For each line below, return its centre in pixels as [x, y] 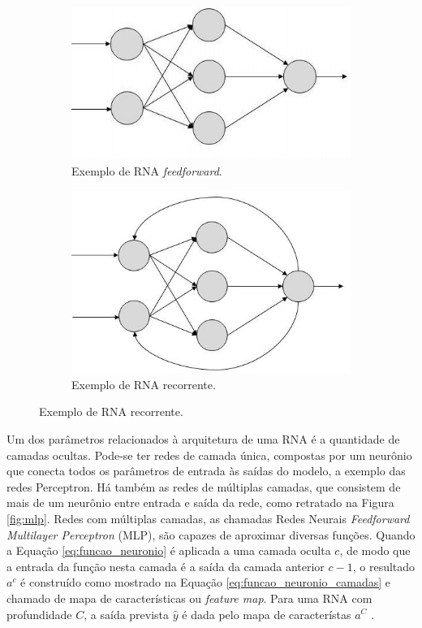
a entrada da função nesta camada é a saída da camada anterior [166, 566]
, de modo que [375, 550]
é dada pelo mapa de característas [267, 614]
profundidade [39, 614]
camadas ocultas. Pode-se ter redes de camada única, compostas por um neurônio [209, 455]
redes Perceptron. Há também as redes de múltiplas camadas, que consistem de [204, 486]
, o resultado [384, 566]
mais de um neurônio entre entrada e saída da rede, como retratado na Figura [200, 502]
